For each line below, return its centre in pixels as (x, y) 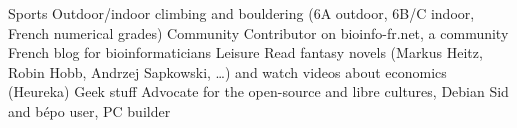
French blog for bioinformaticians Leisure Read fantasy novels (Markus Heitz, (245, 52)
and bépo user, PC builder (89, 110)
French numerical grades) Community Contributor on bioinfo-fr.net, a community (258, 32)
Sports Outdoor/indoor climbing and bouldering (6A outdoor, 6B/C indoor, (241, 13)
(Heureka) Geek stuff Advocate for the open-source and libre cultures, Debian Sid (258, 91)
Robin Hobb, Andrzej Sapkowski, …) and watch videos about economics (227, 71)
